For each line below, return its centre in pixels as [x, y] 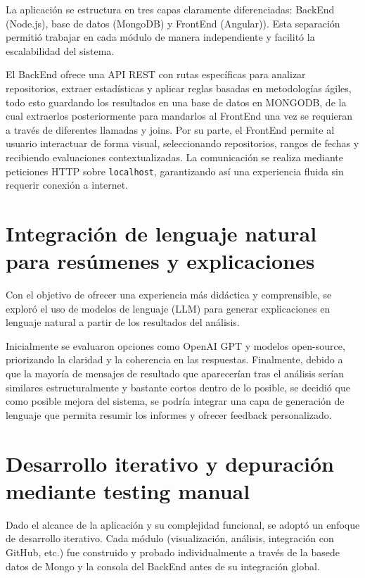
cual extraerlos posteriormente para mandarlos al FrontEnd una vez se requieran [179, 116]
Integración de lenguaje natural [161, 233]
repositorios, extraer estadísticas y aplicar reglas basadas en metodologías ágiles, [179, 88]
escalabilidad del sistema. [60, 50]
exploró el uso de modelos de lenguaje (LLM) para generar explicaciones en [168, 308]
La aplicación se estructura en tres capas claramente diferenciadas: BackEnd [170, 9]
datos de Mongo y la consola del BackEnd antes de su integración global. [163, 566]
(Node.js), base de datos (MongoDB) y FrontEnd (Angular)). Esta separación [173, 23]
